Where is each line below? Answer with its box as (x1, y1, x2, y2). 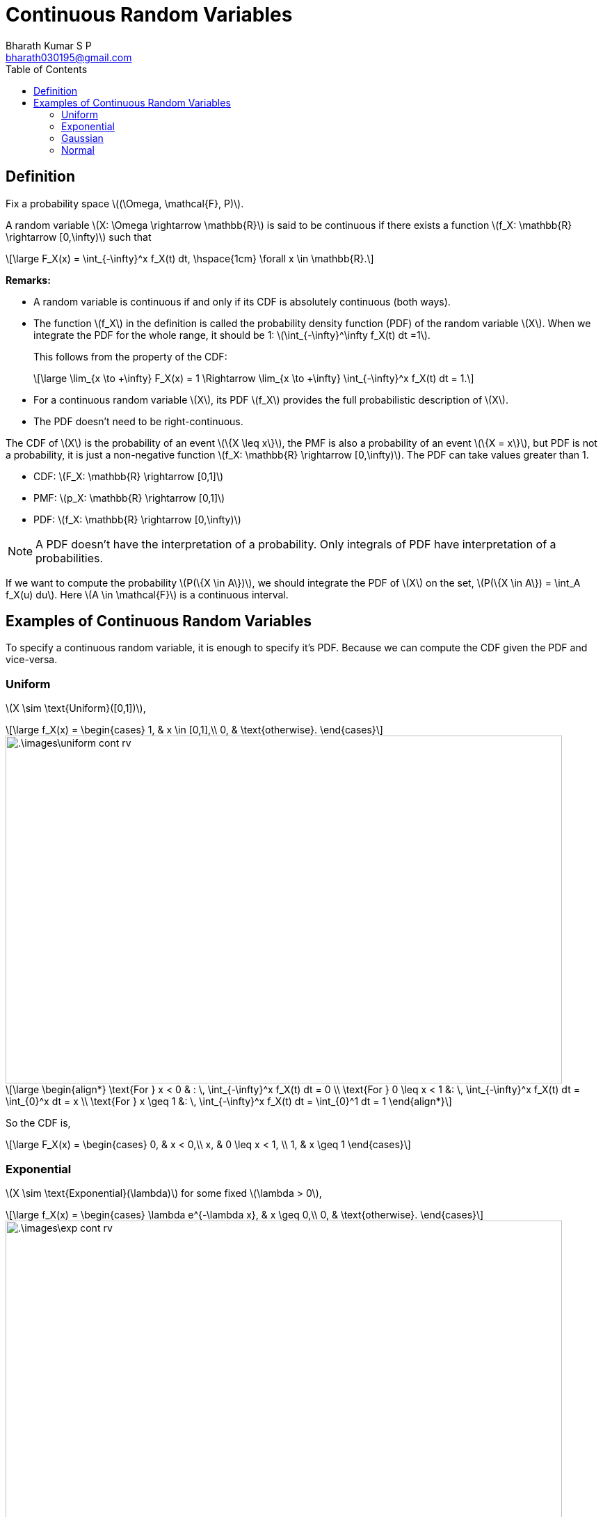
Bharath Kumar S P (6, 39, 92, 51)
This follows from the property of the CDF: (33, 350, 227, 363)
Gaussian (61, 132, 104, 144)
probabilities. (35, 550, 104, 565)
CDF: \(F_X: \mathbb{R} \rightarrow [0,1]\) (33, 470, 224, 482)
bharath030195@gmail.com (6, 51, 132, 63)
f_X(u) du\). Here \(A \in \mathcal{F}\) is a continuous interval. (6, 588, 289, 601)
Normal (61, 143, 95, 156)
